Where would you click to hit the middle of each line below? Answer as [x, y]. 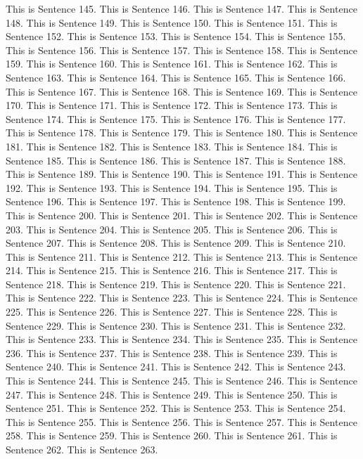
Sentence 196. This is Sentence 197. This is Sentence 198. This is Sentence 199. [176, 201]
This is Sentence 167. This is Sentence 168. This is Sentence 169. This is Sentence [181, 91]
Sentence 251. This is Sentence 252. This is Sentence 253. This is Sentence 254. [176, 408]
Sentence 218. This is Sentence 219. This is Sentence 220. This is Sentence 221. [176, 284]
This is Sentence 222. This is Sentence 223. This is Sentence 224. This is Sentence [181, 298]
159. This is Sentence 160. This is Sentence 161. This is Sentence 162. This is [172, 64]
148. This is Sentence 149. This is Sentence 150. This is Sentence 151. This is [172, 22]
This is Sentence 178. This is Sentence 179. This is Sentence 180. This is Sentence [181, 132]
